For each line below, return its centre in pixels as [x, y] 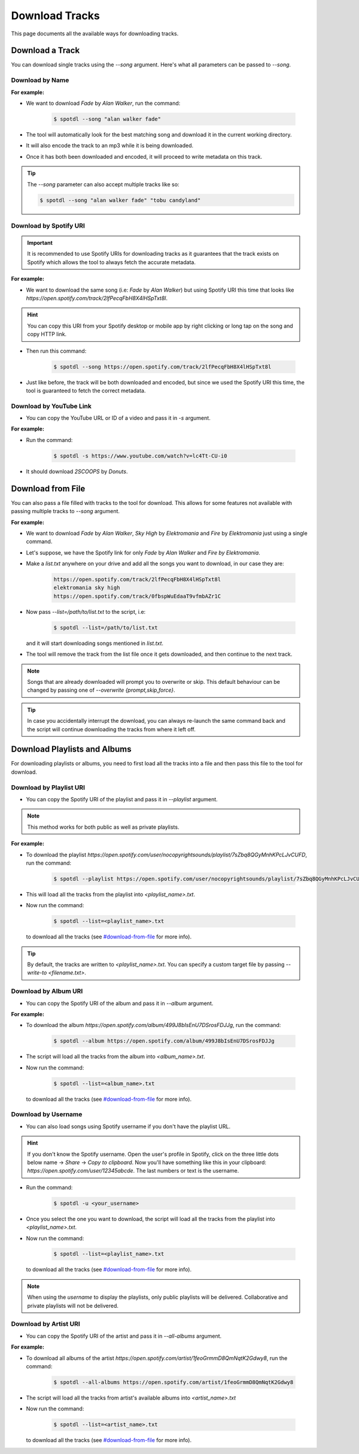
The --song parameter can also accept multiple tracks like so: [103, 184]
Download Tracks [55, 16]
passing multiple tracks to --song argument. [65, 511]
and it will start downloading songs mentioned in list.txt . [95, 643]
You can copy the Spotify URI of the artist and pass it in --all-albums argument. [124, 1336]
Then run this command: [56, 351]
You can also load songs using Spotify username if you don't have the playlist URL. [128, 1126]
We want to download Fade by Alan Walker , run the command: [103, 103]
